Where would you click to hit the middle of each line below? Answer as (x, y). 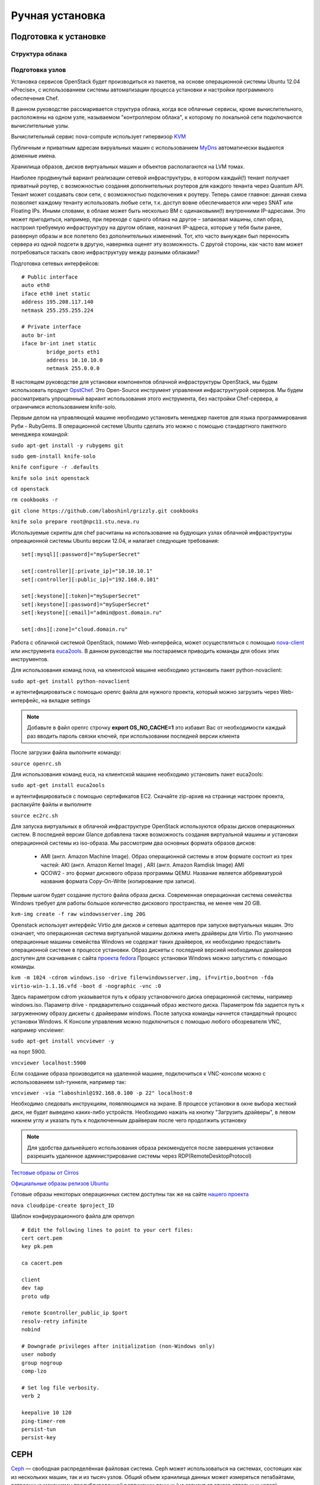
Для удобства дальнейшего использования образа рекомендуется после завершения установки (150, 1148)
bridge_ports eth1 (73, 352)
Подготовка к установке (58, 37)
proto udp (36, 1296)
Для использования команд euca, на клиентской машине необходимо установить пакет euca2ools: (137, 774)
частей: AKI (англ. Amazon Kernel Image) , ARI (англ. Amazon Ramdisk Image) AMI (143, 865)
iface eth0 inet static (56, 293)
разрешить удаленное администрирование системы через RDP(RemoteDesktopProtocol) (139, 1156)
